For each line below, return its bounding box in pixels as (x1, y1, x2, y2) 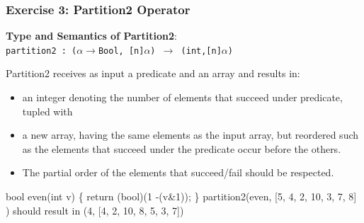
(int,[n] (181, 45, 222, 56)
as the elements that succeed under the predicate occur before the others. (22, 141, 341, 156)
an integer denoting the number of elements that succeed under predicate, (22, 90, 343, 105)
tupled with (22, 103, 73, 118)
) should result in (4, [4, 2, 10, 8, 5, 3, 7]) (6, 202, 184, 217)
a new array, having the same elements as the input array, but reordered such (22, 127, 359, 142)
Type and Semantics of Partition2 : (6, 28, 177, 43)
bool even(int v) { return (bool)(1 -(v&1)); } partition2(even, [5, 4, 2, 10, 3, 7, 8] (6, 189, 357, 204)
